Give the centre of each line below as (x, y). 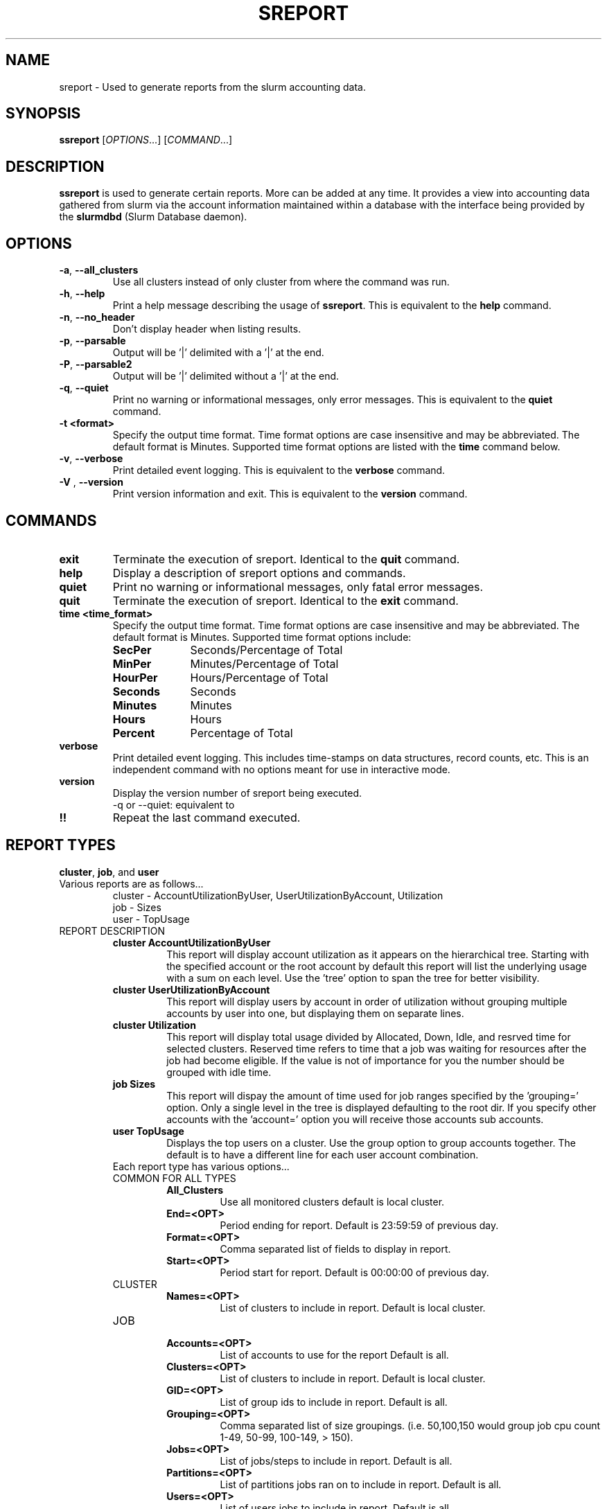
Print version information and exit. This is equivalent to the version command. (290, 494)
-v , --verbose (91, 459)
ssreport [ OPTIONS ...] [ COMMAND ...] (146, 140)
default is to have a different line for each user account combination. (323, 1154)
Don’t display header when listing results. (207, 329)
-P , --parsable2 (96, 364)
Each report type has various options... (201, 1166)
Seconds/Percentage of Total (266, 650)
